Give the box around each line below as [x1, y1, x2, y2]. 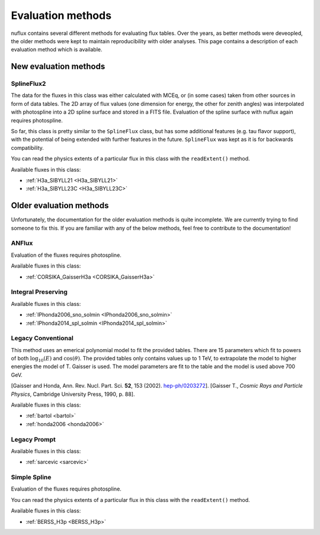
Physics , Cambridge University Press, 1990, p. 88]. [11, 391, 135, 398]
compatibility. [11, 144, 44, 151]
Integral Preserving [11, 288, 68, 296]
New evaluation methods [11, 62, 105, 72]
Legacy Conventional [11, 334, 73, 343]
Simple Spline [11, 473, 52, 482]
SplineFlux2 [11, 80, 46, 88]
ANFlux [11, 239, 33, 247]
